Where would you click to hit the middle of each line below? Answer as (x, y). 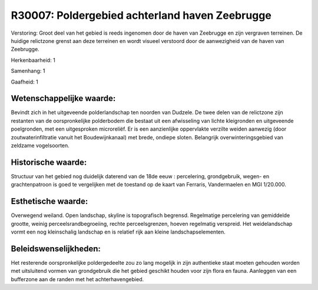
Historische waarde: (49, 162)
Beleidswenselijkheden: (56, 249)
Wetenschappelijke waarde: (63, 99)
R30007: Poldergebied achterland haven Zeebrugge (141, 15)
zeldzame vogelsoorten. (40, 145)
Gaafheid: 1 (24, 82)
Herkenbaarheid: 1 (33, 60)
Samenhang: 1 (28, 71)
